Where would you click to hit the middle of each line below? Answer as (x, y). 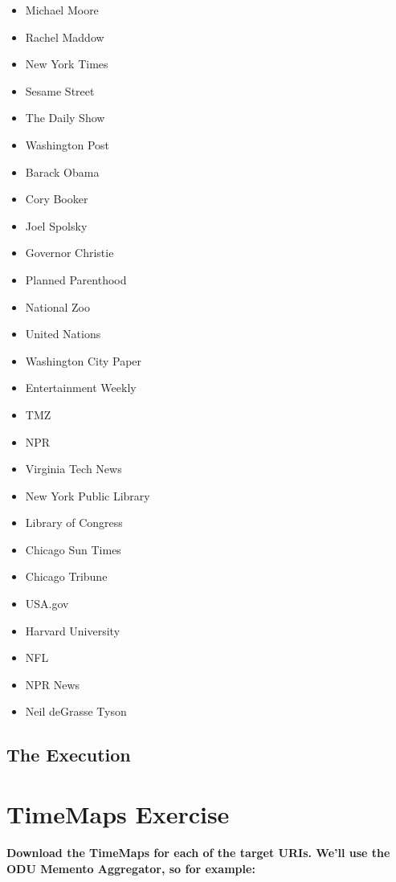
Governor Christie (69, 253)
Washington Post (67, 144)
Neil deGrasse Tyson (76, 711)
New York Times (67, 64)
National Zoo (57, 306)
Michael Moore (62, 10)
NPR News (53, 684)
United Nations (63, 334)
